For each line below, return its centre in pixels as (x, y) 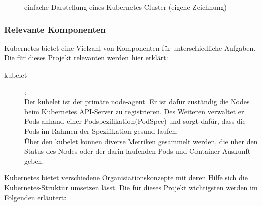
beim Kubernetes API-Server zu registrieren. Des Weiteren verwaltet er (134, 111)
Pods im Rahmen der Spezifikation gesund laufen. (101, 131)
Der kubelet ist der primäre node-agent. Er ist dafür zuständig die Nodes (137, 101)
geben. (34, 160)
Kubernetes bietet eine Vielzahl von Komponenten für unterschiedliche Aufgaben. (130, 48)
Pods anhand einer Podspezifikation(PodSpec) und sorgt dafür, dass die (135, 121)
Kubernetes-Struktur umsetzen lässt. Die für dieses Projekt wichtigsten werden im (131, 187)
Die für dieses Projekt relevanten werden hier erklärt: (86, 58)
